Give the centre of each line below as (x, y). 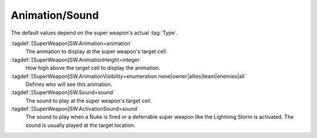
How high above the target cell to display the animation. (93, 68)
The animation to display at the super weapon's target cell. (97, 51)
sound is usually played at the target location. (80, 125)
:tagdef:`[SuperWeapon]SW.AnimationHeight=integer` (76, 60)
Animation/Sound (55, 15)
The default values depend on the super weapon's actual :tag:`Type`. (95, 33)
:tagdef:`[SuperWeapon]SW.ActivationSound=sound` (75, 109)
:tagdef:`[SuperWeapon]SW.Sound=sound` (63, 92)
